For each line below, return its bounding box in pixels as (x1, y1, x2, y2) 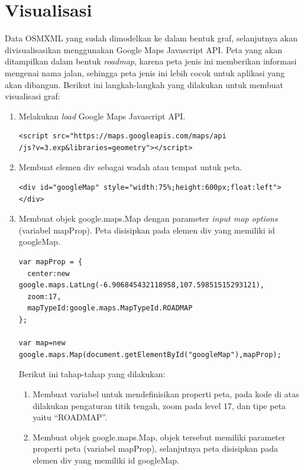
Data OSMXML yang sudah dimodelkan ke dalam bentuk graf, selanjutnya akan (5, 32, 297, 44)
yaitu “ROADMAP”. (33, 411, 108, 423)
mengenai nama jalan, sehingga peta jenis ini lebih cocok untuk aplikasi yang (5, 66, 285, 79)
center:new (27, 269, 70, 278)
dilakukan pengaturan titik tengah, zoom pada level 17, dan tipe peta (33, 399, 286, 411)
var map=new (18, 339, 66, 348)
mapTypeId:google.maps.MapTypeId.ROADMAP (27, 304, 193, 313)
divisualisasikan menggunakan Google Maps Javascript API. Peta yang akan (5, 43, 282, 56)
